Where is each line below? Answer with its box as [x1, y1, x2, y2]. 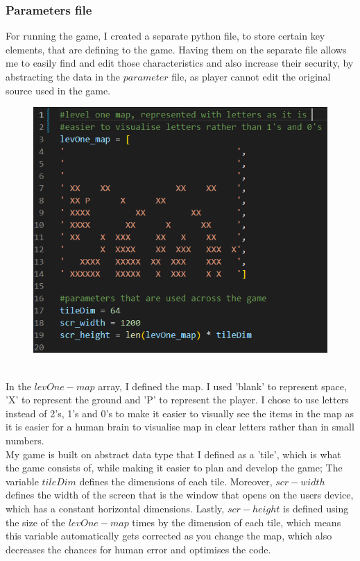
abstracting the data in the [6, 69, 121, 83]
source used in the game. [6, 83, 111, 97]
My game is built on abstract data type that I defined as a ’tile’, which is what [6, 446, 341, 461]
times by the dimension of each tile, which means [132, 514, 341, 529]
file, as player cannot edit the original [171, 69, 331, 83]
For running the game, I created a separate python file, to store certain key [6, 28, 325, 43]
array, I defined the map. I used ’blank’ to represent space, [98, 378, 347, 393]
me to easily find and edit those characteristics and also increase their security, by [6, 56, 354, 70]
